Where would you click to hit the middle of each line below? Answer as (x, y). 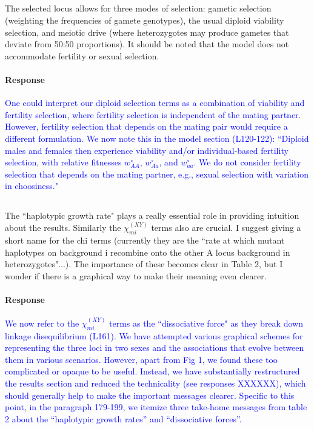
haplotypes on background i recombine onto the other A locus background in (148, 252)
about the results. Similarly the (63, 228)
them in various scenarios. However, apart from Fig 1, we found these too (141, 359)
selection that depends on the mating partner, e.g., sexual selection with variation (157, 174)
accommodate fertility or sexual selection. (82, 55)
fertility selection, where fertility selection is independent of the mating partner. (153, 114)
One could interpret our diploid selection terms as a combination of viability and (155, 103)
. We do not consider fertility (247, 162)
